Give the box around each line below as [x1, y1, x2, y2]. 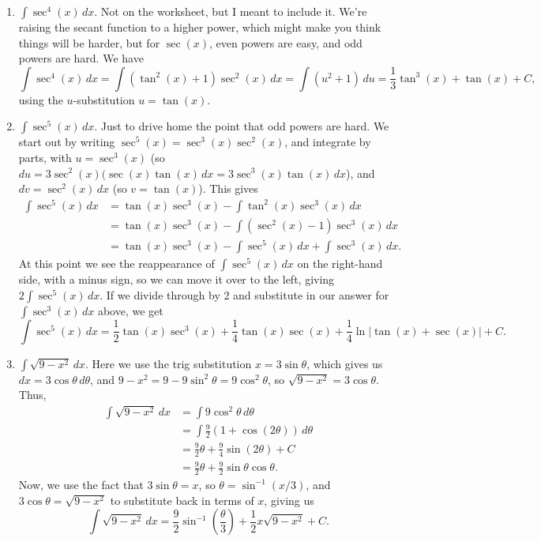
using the [18, 91, 63, 107]
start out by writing [18, 134, 115, 150]
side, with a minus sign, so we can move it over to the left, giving [18, 271, 335, 287]
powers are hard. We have [18, 50, 144, 66]
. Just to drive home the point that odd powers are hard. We [94, 118, 389, 134]
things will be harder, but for [18, 34, 160, 51]
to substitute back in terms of [110, 491, 254, 508]
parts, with [18, 149, 72, 165]
